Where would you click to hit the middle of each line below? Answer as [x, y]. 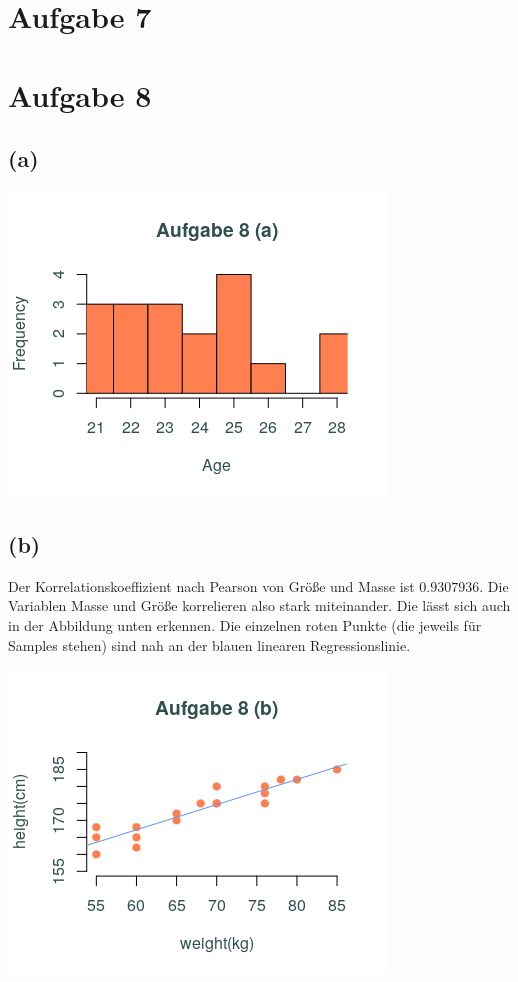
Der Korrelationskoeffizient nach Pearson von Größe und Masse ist [211, 585]
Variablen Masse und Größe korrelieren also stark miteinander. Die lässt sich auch [259, 605]
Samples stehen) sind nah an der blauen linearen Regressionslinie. [209, 644]
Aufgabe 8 [80, 94]
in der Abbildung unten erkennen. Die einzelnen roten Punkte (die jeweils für [245, 624]
